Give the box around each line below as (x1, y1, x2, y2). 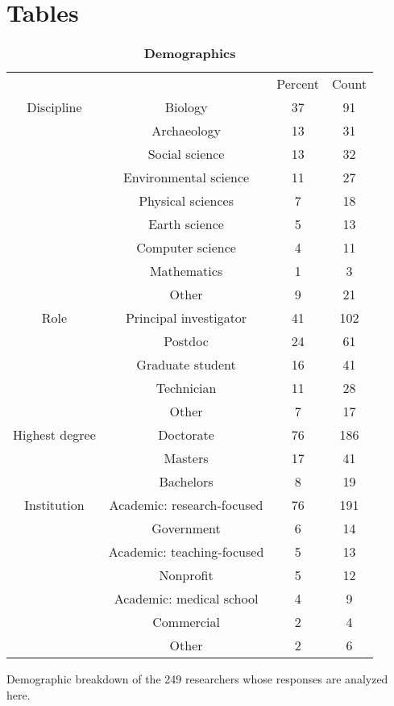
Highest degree (13, 425, 96, 445)
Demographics (143, 44, 236, 63)
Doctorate (158, 425, 214, 445)
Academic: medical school (114, 589, 259, 608)
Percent (276, 74, 320, 94)
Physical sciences (139, 191, 234, 211)
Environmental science (122, 168, 250, 187)
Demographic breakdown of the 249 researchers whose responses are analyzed (6, 670, 388, 687)
